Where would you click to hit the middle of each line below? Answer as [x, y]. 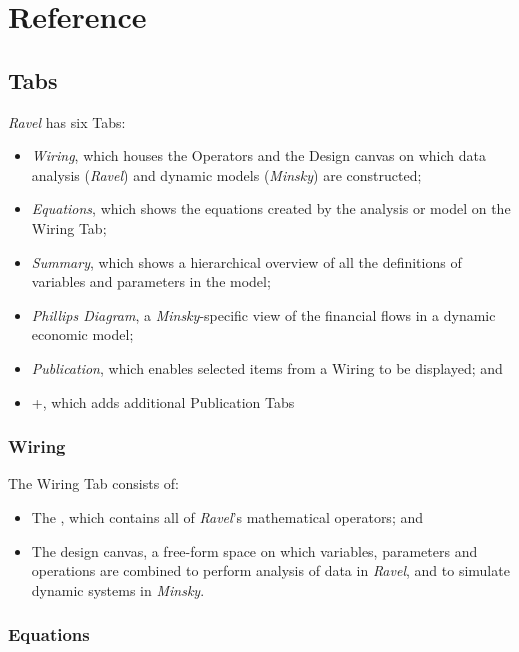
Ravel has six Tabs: [67, 121]
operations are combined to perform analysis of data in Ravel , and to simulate [270, 570]
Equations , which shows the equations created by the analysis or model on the [271, 208]
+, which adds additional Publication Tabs [163, 401]
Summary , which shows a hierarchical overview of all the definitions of [246, 261]
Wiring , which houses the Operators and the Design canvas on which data [258, 155]
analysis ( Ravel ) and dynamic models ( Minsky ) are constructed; [226, 174]
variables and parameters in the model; [151, 281]
